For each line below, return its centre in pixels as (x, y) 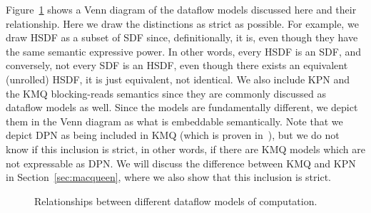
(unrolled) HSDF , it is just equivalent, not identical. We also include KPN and (178, 79)
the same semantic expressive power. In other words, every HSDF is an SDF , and (184, 51)
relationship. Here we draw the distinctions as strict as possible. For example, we (182, 23)
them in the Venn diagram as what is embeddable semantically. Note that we (174, 121)
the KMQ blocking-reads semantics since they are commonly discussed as (166, 93)
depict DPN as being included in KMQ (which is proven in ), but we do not (173, 135)
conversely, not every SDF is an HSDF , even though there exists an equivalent (177, 65)
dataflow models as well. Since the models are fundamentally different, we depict (182, 107)
